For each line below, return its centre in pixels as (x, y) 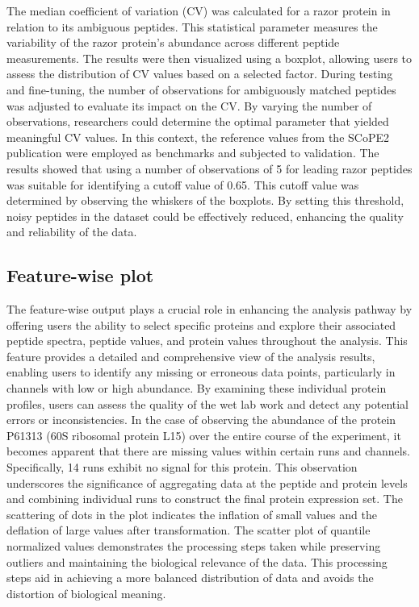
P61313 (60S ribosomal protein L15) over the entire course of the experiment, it (204, 435)
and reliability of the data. (72, 232)
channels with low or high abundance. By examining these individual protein (197, 388)
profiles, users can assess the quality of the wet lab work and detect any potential (208, 403)
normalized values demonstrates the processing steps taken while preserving (194, 546)
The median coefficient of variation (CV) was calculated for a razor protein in (199, 10)
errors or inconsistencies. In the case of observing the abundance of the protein (201, 420)
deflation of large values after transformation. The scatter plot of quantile (189, 530)
